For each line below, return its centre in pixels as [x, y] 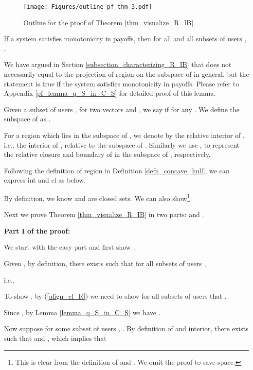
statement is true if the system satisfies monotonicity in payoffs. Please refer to [122, 83]
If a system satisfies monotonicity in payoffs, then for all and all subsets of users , [125, 39]
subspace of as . [27, 119]
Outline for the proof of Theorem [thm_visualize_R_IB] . [109, 22]
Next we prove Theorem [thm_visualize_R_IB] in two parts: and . [104, 214]
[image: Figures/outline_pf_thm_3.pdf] [88, 7]
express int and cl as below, [45, 180]
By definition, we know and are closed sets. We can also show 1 [97, 197]
